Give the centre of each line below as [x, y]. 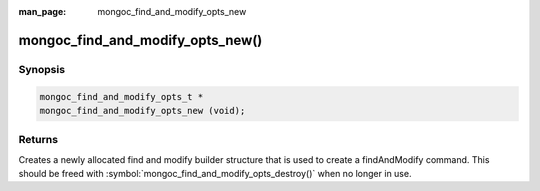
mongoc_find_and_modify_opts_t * [121, 96]
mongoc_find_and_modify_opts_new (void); [142, 110]
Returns [38, 140]
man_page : [42, 11]
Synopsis [41, 69]
